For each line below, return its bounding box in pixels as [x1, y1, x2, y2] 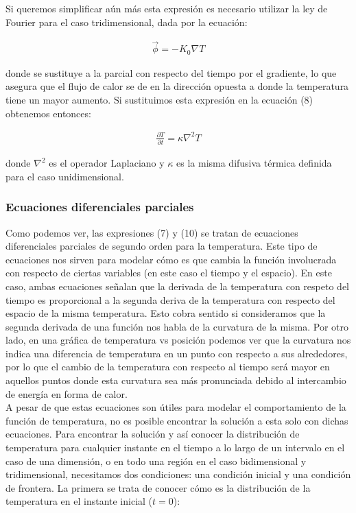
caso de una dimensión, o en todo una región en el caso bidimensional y [5, 453, 307, 468]
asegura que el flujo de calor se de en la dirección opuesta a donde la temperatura [5, 79, 349, 93]
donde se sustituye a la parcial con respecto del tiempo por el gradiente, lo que [5, 65, 337, 80]
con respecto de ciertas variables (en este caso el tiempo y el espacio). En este [5, 265, 332, 280]
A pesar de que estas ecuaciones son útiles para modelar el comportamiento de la [5, 400, 346, 414]
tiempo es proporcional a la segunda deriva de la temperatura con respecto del [5, 292, 335, 307]
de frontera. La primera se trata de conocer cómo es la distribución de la [5, 480, 311, 494]
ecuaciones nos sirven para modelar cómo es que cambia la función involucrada [5, 252, 337, 266]
